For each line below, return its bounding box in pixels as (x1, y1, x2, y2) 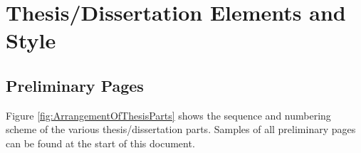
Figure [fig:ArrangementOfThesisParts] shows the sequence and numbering (6, 107, 331, 122)
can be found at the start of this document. (6, 135, 195, 150)
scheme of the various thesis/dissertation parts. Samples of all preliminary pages (6, 122, 356, 137)
